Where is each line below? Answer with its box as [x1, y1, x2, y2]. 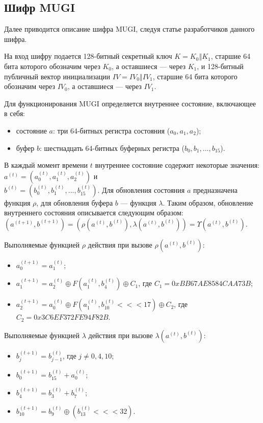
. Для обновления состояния [97, 184, 185, 195]
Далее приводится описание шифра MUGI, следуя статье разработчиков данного [4, 24, 255, 34]
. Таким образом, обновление [163, 197, 253, 208]
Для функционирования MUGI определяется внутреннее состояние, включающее [4, 98, 256, 108]
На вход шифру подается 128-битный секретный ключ [4, 51, 172, 61]
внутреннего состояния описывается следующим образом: [4, 207, 183, 218]
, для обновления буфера [36, 197, 113, 208]
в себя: [4, 108, 25, 119]
